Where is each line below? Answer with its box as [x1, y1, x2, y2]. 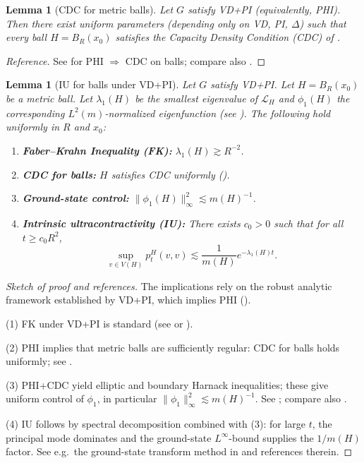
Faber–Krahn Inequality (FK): [22, 143, 172, 157]
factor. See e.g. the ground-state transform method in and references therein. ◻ [6, 444, 353, 459]
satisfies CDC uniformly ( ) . [111, 167, 230, 181]
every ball [6, 30, 47, 44]
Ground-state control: [22, 191, 129, 205]
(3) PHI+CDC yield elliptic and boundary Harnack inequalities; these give [6, 377, 329, 392]
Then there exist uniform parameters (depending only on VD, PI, [6, 16, 288, 30]
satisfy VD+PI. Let [210, 77, 294, 92]
